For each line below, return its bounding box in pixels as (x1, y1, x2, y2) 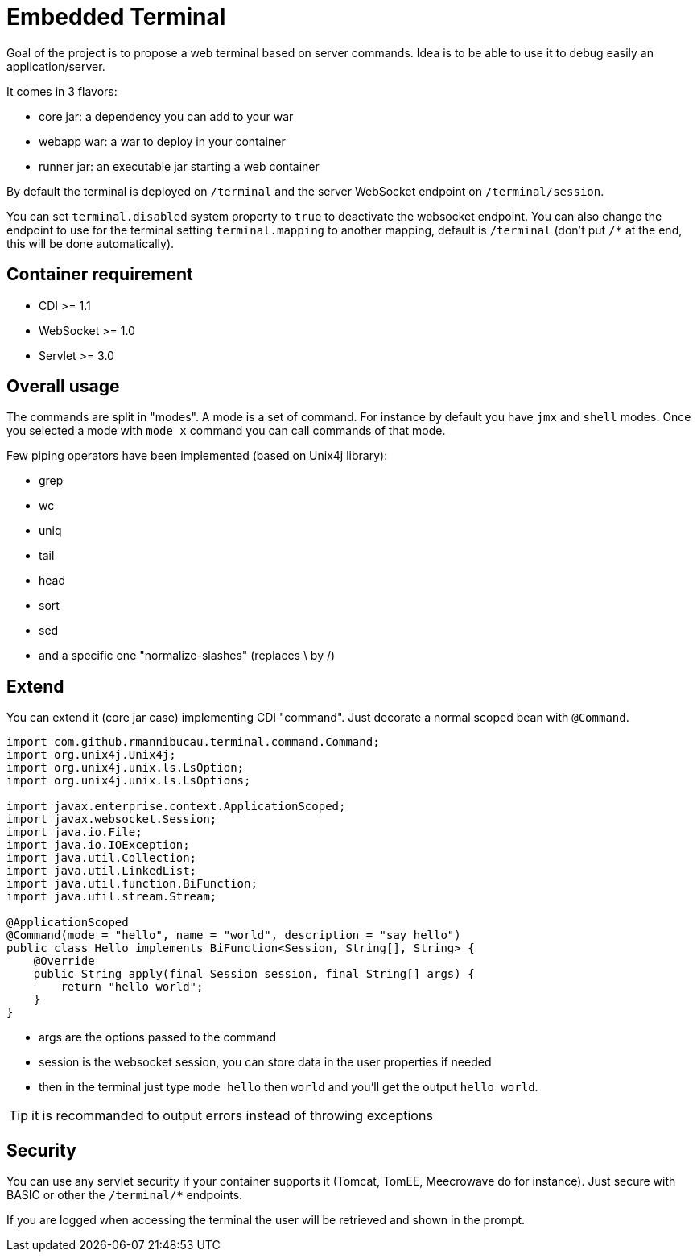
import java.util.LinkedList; (6, 864, 197, 878)
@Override (33, 954, 95, 968)
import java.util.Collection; (6, 851, 197, 865)
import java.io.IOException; (6, 838, 190, 852)
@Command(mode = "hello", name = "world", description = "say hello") (6, 929, 461, 942)
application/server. (6, 59, 105, 73)
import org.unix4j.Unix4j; (6, 748, 176, 762)
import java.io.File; (6, 826, 142, 839)
